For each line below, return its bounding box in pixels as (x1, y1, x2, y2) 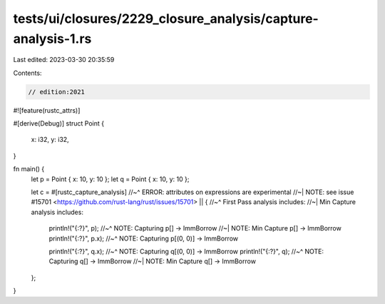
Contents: (13, 69, 42, 77)
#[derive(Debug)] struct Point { (13, 119, 105, 128)
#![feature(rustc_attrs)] (13, 106, 81, 114)
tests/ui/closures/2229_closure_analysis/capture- (13, 11, 319, 26)
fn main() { (13, 165, 45, 173)
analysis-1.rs (13, 31, 92, 46)
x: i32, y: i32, (31, 136, 69, 144)
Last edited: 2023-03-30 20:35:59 (13, 56, 115, 64)
